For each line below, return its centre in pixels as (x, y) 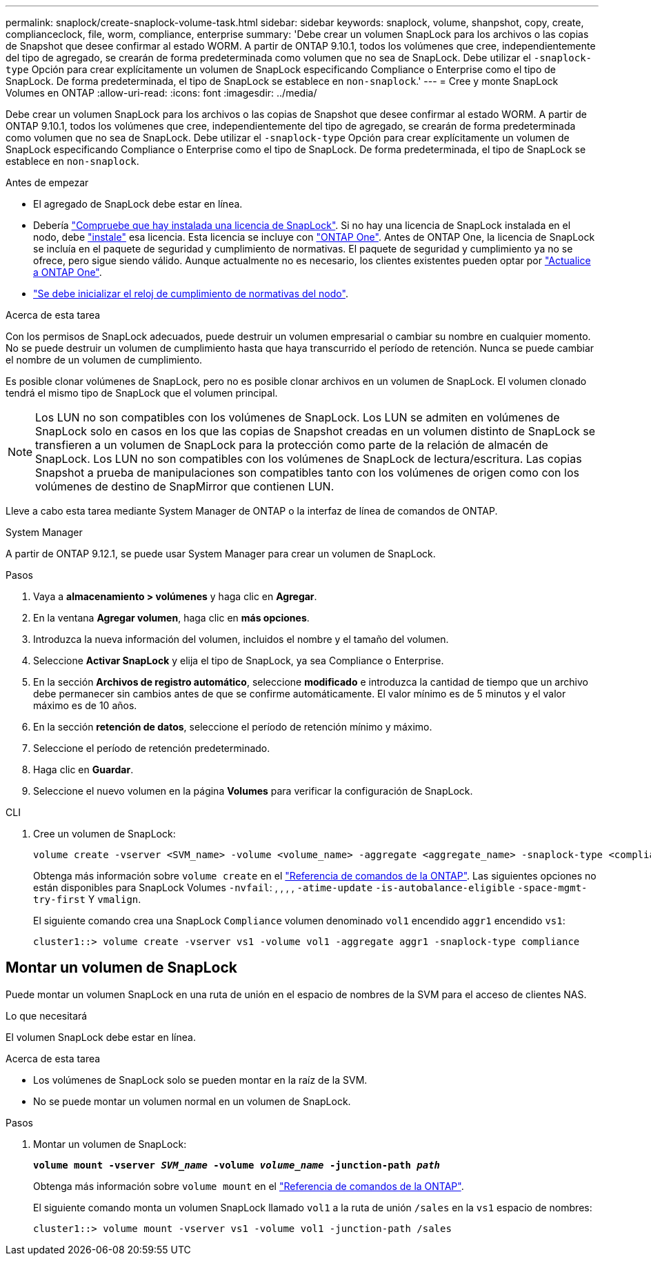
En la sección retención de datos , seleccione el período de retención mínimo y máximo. (233, 727)
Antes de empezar (47, 182)
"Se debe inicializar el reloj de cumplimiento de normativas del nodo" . (191, 294)
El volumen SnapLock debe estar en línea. (101, 1037)
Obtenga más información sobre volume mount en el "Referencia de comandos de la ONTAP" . (249, 1186)
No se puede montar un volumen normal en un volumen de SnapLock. (192, 1101)
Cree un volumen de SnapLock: (104, 834)
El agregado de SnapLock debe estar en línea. (138, 204)
